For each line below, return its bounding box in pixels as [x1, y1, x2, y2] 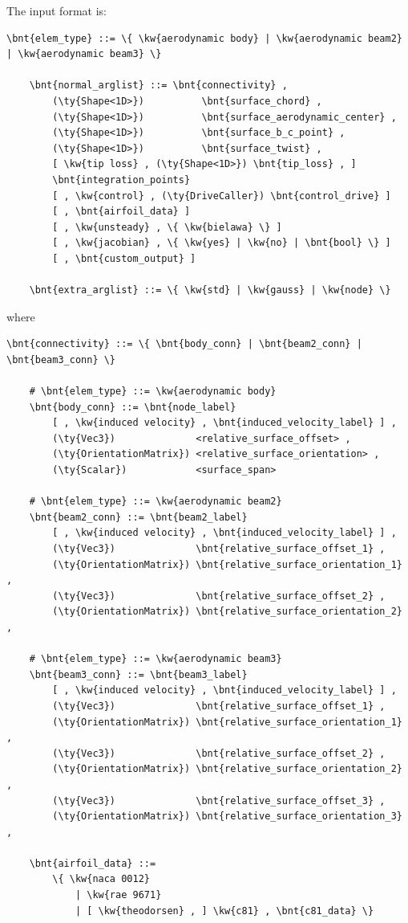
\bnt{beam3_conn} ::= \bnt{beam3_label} [29, 668, 248, 680]
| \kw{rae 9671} [75, 889, 162, 901]
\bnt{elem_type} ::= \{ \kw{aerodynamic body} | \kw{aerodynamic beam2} [6, 32, 402, 44]
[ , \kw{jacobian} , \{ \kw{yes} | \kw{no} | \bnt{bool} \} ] [52, 237, 391, 249]
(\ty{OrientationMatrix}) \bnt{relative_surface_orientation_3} [52, 811, 402, 823]
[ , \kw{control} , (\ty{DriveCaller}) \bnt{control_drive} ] [52, 190, 391, 202]
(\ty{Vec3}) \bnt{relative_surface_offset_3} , [52, 794, 386, 807]
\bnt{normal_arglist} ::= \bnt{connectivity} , [29, 80, 288, 92]
